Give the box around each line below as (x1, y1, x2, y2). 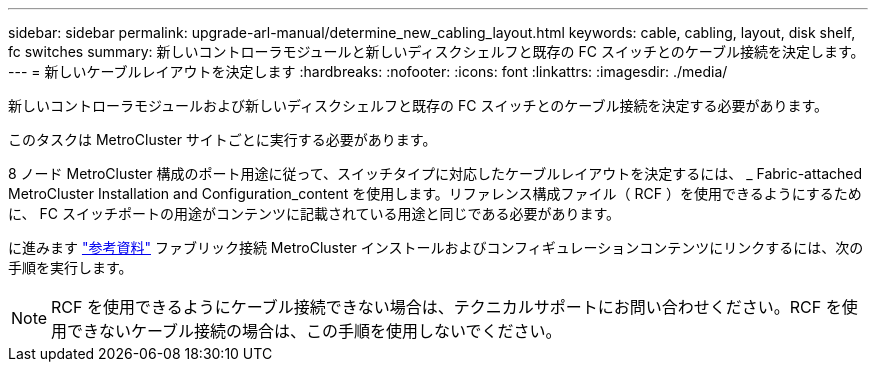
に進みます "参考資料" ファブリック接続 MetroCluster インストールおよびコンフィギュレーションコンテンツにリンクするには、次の (8, 239, 864, 256)
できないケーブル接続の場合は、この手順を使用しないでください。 (67, 321, 562, 341)
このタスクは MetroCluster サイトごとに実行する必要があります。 (8, 131, 437, 148)
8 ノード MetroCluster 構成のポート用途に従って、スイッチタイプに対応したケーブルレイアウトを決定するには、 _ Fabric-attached (8, 165, 863, 182)
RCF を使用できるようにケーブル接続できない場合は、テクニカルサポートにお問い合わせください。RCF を (51, 297, 842, 317)
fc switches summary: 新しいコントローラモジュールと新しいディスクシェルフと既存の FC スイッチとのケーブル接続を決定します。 (8, 43, 865, 60)
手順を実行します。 (8, 259, 133, 276)
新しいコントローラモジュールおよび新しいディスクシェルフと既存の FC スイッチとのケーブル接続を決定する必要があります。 (8, 97, 829, 114)
